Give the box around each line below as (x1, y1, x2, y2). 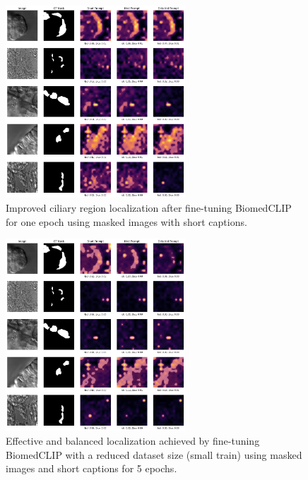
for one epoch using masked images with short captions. (6, 214, 247, 229)
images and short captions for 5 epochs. (6, 461, 177, 476)
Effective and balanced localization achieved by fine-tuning (6, 433, 260, 448)
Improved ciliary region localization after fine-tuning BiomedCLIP (6, 200, 292, 215)
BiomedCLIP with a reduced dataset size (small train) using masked (6, 447, 302, 462)
